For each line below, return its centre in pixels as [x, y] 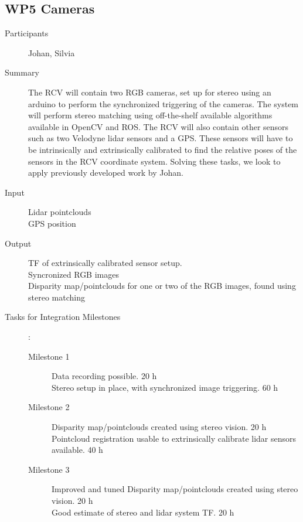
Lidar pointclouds [60, 212]
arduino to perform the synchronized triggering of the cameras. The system [164, 103]
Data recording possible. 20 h [104, 376]
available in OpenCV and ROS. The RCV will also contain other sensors [159, 126]
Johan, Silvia [52, 52]
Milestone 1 [49, 356]
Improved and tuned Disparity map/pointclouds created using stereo [175, 489]
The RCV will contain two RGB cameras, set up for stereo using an [150, 92]
